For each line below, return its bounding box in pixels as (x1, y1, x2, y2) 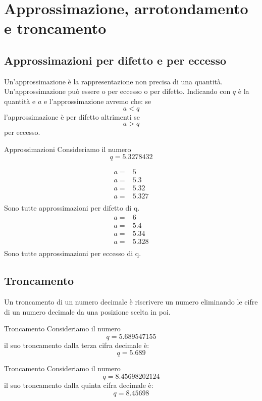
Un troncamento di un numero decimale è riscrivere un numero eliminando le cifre (4, 296, 258, 307)
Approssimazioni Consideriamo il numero (4, 143, 131, 154)
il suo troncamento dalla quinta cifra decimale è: (4, 380, 153, 390)
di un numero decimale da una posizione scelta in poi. (4, 306, 171, 317)
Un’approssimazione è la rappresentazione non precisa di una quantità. (4, 76, 223, 86)
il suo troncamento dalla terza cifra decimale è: (4, 339, 149, 350)
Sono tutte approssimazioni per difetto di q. (4, 203, 140, 213)
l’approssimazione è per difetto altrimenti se (4, 111, 140, 122)
